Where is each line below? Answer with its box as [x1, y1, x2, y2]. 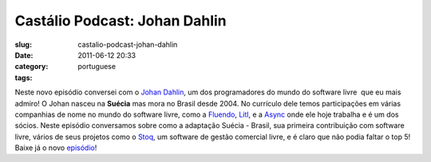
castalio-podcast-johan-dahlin [77, 40, 178, 49]
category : [14, 62, 49, 71]
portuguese [77, 62, 116, 71]
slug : [14, 40, 32, 49]
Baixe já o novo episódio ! [14, 143, 97, 152]
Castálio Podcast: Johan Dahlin [14, 12, 227, 29]
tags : [14, 72, 33, 83]
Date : [14, 50, 34, 60]
